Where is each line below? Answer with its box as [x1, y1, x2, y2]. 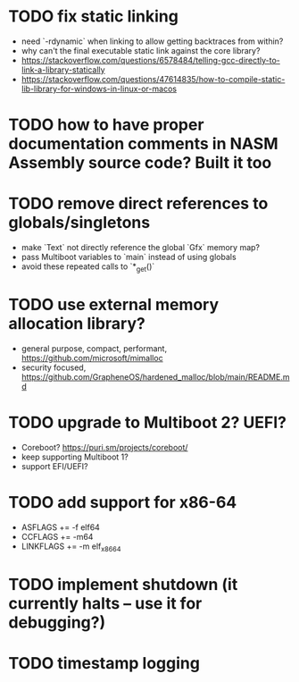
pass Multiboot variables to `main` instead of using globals [21, 252, 237, 263]
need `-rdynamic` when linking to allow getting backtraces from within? [21, 36, 284, 46]
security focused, [21, 362, 87, 373]
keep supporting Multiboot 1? [21, 451, 129, 462]
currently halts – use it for [8, 593, 203, 613]
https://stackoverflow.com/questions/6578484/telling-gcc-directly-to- [21, 55, 280, 65]
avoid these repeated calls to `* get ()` [21, 261, 155, 274]
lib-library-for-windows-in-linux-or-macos [21, 83, 178, 94]
